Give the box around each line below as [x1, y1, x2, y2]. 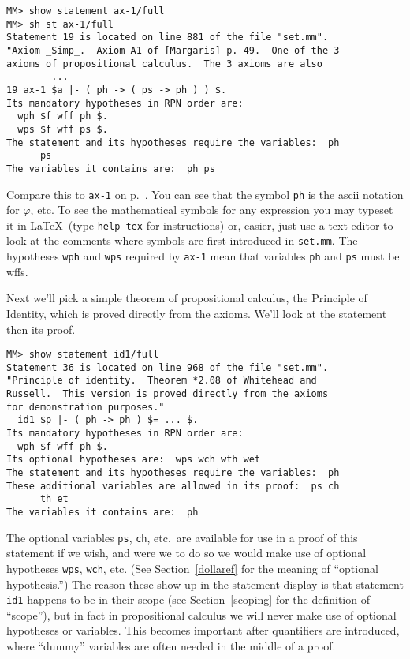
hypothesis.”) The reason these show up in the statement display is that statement [6, 575, 404, 592]
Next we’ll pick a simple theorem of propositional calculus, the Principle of [6, 290, 367, 306]
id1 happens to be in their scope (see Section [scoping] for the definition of [6, 591, 370, 608]
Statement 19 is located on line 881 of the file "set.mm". [6, 32, 329, 43]
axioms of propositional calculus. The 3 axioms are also [6, 58, 322, 69]
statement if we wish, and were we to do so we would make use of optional [6, 545, 367, 561]
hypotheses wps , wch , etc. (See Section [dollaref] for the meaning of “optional [6, 560, 378, 576]
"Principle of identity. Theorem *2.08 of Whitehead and [6, 375, 317, 387]
